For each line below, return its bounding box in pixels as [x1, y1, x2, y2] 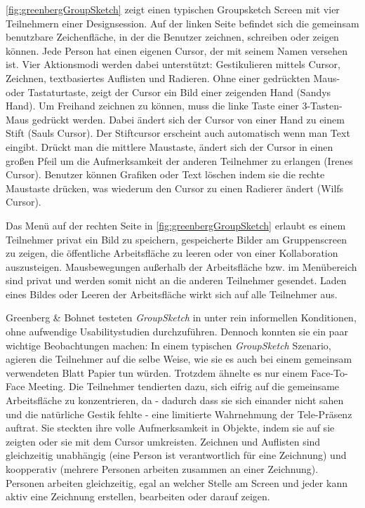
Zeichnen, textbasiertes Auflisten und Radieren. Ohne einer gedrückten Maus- [6, 70, 340, 85]
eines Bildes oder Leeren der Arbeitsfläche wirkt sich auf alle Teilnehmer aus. [6, 286, 338, 301]
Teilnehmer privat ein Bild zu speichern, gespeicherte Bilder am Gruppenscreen [6, 232, 347, 246]
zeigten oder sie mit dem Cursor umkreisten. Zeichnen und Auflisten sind [6, 434, 321, 448]
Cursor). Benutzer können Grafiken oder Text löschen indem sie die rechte [6, 167, 325, 182]
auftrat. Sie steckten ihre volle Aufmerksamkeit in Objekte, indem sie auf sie [6, 420, 335, 435]
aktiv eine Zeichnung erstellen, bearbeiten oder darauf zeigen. [6, 489, 270, 504]
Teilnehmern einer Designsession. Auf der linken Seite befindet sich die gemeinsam [6, 15, 359, 30]
